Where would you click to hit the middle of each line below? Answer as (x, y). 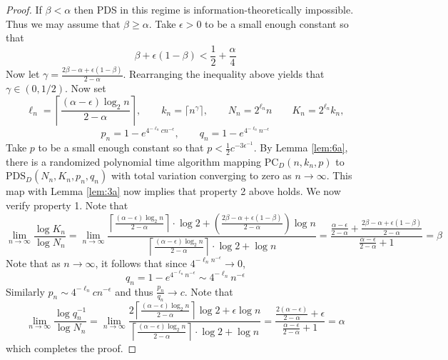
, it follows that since (141, 262)
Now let (23, 74)
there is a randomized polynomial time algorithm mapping (133, 161)
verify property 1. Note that (67, 205)
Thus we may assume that (63, 23)
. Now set (86, 87)
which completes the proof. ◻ (71, 348)
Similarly (25, 291)
